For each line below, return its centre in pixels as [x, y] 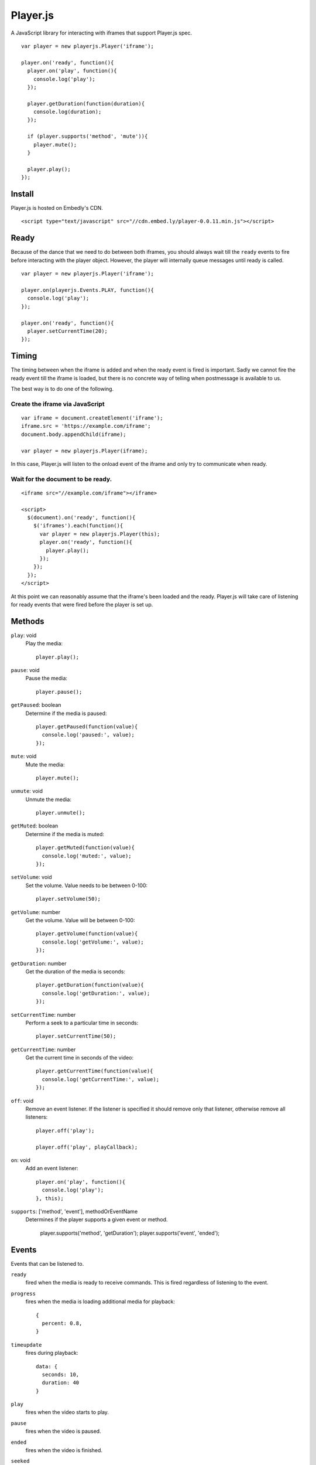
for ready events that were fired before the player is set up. [82, 604]
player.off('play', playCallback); [87, 1147]
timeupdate [26, 1345]
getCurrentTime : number [43, 1050]
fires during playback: [52, 1353]
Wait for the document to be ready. [61, 479]
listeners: [37, 1117]
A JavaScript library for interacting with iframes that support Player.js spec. [102, 33]
